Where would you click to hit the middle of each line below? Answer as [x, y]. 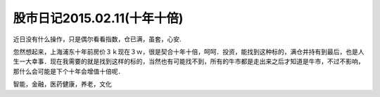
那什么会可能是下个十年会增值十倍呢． [69, 71]
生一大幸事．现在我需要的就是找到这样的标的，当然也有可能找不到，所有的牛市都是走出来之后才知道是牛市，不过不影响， [189, 61]
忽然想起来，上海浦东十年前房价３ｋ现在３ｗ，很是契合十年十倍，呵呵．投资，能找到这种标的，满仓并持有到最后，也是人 [189, 52]
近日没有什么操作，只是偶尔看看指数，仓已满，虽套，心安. [97, 39]
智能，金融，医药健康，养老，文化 [62, 84]
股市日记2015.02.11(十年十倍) [98, 18]
